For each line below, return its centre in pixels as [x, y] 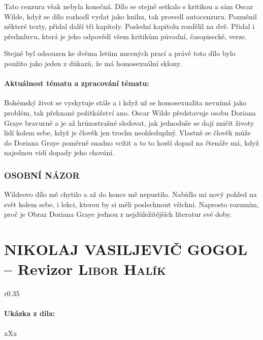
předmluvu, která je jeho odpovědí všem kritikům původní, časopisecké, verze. [125, 36]
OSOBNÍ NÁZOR [42, 175]
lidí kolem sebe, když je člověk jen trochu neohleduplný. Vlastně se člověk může [127, 133]
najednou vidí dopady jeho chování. [59, 152]
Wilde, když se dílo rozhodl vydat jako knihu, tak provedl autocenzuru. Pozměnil [130, 16]
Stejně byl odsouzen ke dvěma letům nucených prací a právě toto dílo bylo [120, 53]
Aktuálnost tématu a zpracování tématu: [77, 83]
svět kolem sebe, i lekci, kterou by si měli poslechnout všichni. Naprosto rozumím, [131, 204]
